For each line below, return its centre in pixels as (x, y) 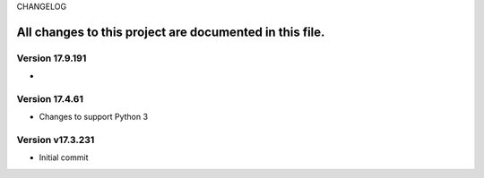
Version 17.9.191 (52, 58)
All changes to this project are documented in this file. (171, 32)
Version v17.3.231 (56, 140)
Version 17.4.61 (50, 98)
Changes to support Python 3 (93, 117)
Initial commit (64, 157)
